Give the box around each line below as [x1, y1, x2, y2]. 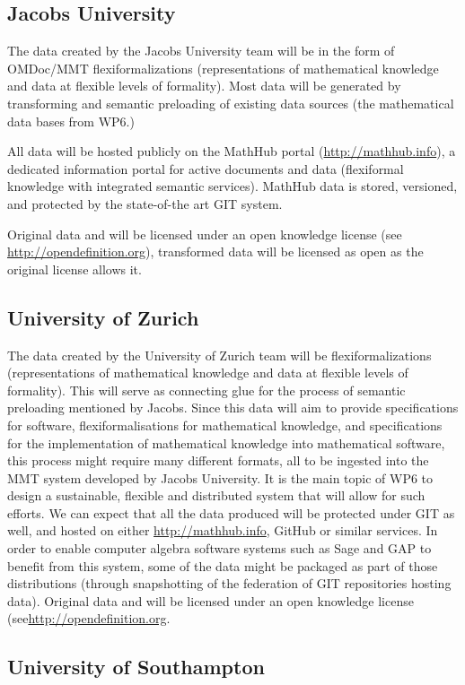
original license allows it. [7, 259, 142, 278]
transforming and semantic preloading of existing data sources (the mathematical [7, 93, 454, 112]
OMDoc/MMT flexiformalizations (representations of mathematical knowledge [7, 58, 439, 77]
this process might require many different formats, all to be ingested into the [7, 451, 429, 470]
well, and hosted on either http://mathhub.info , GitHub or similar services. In [7, 521, 438, 540]
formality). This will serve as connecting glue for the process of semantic [7, 380, 406, 399]
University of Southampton [7, 653, 265, 681]
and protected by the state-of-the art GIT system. [7, 194, 283, 212]
